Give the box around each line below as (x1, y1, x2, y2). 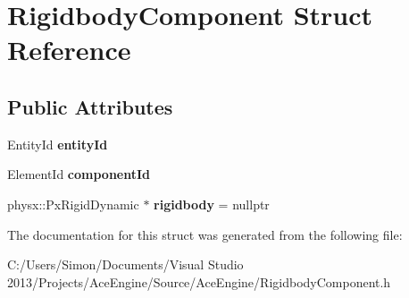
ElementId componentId (7, 165, 151, 183)
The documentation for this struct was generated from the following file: (7, 225, 403, 243)
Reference (7, 31, 131, 68)
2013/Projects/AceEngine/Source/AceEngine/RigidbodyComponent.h (7, 272, 391, 291)
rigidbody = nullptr (154, 194, 270, 213)
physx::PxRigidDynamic (7, 194, 139, 213)
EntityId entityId (7, 134, 108, 153)
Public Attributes (7, 92, 173, 120)
